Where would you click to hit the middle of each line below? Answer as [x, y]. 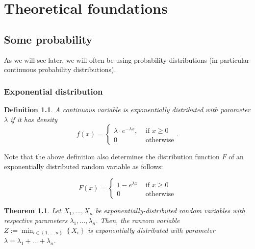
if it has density [34, 119]
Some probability [48, 39]
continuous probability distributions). [60, 69]
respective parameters [36, 220]
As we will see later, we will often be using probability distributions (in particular [127, 60]
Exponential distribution [53, 91]
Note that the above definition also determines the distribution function [112, 157]
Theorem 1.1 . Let [33, 211]
